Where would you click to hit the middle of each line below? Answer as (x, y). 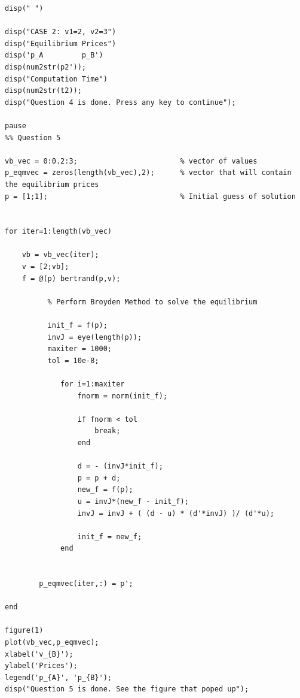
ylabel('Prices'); (41, 666)
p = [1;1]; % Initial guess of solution (150, 196)
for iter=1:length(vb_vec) (58, 232)
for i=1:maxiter (93, 384)
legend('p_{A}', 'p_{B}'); (58, 677)
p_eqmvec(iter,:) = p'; (86, 584)
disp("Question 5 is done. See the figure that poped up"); (127, 689)
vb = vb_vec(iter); (60, 255)
